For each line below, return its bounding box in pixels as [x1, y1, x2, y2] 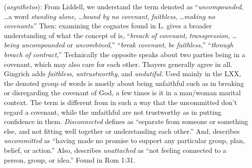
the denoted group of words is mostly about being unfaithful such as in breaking [4, 78, 244, 88]
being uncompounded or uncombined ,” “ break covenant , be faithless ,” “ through [4, 40, 233, 50]
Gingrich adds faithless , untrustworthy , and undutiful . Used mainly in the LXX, [4, 68, 241, 79]
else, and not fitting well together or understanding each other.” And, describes [4, 126, 240, 136]
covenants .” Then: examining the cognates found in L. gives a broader [4, 21, 212, 31]
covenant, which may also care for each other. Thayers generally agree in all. [4, 59, 233, 69]
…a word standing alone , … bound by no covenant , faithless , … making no [4, 11, 215, 21]
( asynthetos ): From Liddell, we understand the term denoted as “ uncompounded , [4, 1, 244, 11]
